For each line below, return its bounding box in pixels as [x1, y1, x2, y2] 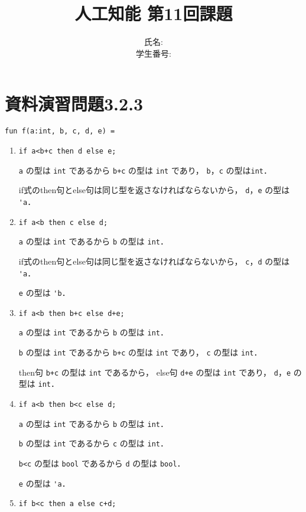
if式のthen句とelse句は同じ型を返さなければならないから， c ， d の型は [18, 255, 290, 267]
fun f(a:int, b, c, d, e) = [5, 127, 115, 136]
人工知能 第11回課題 [74, 1, 233, 25]
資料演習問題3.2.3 [5, 92, 144, 116]
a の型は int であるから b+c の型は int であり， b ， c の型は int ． [18, 164, 272, 176]
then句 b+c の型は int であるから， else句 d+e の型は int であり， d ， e [18, 366, 291, 378]
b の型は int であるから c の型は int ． [18, 437, 168, 449]
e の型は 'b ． [18, 286, 70, 299]
